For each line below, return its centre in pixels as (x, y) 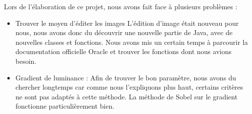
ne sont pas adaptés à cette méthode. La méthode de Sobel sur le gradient (126, 96)
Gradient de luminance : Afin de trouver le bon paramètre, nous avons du (126, 77)
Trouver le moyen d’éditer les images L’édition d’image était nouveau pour (127, 23)
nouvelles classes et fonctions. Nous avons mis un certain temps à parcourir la (132, 42)
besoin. (26, 61)
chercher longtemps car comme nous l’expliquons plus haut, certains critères (129, 87)
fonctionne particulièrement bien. (65, 106)
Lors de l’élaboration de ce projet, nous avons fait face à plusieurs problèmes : (121, 6)
